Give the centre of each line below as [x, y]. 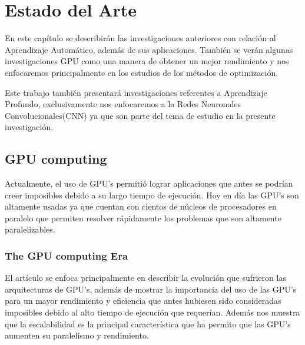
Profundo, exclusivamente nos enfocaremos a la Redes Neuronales [123, 104]
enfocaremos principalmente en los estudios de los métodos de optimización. [142, 72]
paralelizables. [30, 229]
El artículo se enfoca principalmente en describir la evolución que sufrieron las [145, 278]
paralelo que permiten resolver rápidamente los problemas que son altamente [143, 218]
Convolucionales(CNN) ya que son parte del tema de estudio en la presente [140, 115]
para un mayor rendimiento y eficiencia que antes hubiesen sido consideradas [143, 301]
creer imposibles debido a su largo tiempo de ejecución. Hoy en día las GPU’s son [152, 195]
